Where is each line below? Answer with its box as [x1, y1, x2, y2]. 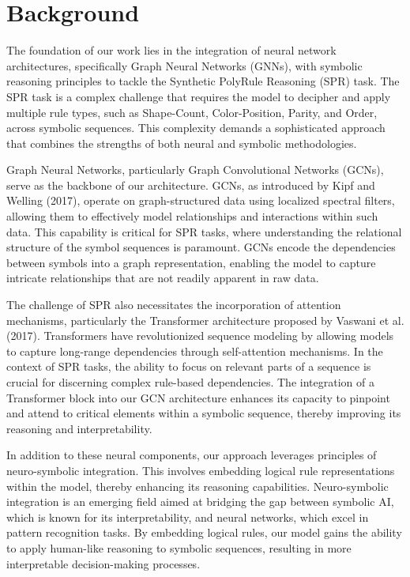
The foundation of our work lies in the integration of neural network [6, 42, 337, 58]
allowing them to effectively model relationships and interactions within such [6, 208, 378, 224]
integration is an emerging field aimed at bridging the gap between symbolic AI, [6, 493, 394, 510]
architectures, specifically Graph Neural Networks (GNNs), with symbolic [6, 57, 363, 74]
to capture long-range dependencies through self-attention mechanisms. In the [6, 342, 383, 359]
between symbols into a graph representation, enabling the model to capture [6, 254, 376, 270]
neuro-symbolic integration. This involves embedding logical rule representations [6, 462, 395, 478]
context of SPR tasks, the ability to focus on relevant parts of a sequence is [6, 358, 371, 375]
